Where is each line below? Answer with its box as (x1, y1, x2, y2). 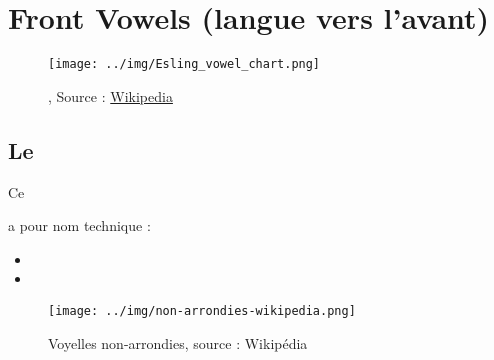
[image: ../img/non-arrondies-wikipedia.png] (48, 303, 356, 318)
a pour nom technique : (8, 215, 151, 236)
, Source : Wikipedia (48, 85, 173, 106)
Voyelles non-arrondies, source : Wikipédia (48, 332, 308, 353)
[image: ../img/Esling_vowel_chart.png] (48, 57, 321, 72)
